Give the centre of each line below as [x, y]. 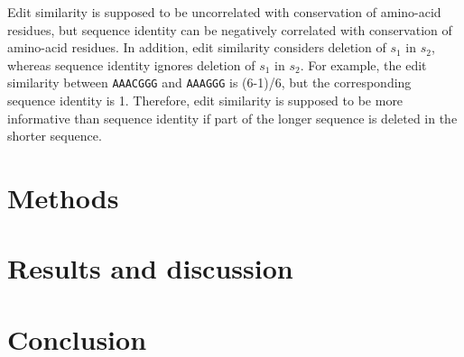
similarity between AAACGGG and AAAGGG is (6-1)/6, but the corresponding [209, 82]
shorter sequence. [55, 136]
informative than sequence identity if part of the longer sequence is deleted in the [232, 118]
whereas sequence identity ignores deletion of [131, 64]
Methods [63, 197]
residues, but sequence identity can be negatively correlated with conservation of [230, 29]
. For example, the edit [363, 64]
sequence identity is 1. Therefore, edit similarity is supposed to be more [205, 101]
